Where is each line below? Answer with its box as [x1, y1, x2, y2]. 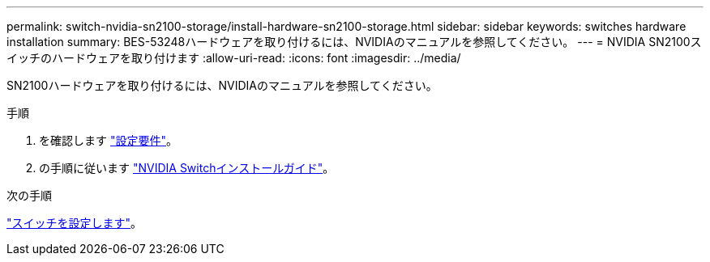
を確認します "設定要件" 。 [39, 133, 177, 147]
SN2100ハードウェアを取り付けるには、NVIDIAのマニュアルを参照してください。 [6, 78, 438, 92]
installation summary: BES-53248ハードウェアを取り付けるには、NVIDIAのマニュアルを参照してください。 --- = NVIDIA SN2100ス [6, 35, 702, 49]
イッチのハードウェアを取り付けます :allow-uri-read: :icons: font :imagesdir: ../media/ [6, 51, 461, 65]
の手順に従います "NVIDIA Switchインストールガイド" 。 [39, 161, 335, 175]
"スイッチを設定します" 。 [6, 216, 143, 230]
